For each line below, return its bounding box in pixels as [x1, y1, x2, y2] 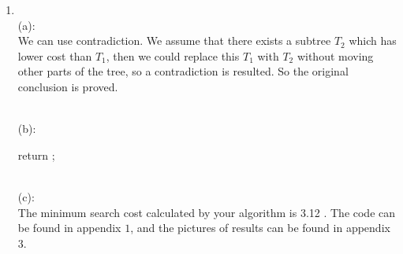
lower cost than [17, 47, 92, 64]
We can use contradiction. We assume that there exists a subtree [17, 32, 331, 49]
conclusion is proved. [17, 78, 118, 94]
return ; [17, 146, 55, 163]
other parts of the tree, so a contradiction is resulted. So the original [17, 63, 349, 79]
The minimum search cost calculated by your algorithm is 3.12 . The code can [17, 204, 396, 220]
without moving [297, 47, 374, 64]
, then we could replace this [106, 47, 240, 64]
